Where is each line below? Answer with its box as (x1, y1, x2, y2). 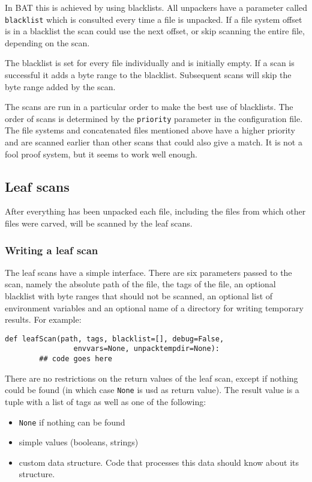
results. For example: (5, 313, 82, 326)
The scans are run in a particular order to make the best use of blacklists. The (5, 100, 293, 113)
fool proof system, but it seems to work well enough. (5, 147, 197, 160)
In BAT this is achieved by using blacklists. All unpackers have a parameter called (5, 1, 307, 13)
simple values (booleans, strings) (19, 436, 139, 448)
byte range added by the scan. (5, 80, 116, 93)
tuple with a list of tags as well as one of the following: (5, 395, 206, 408)
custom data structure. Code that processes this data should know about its (19, 456, 299, 468)
